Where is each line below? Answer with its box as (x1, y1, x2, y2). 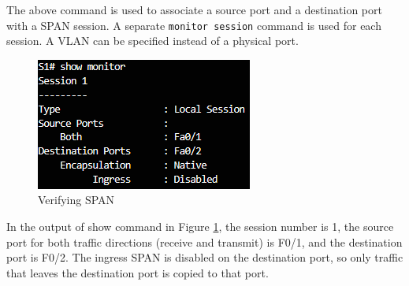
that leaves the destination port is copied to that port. (6, 264, 269, 280)
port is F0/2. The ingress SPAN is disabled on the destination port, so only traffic (6, 249, 403, 266)
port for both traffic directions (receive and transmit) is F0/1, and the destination (6, 233, 403, 250)
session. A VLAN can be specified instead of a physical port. (6, 32, 299, 49)
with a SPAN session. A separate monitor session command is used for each (6, 17, 381, 33)
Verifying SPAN (38, 191, 115, 208)
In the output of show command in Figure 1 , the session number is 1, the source (6, 218, 394, 235)
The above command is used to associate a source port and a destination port (6, 2, 382, 17)
